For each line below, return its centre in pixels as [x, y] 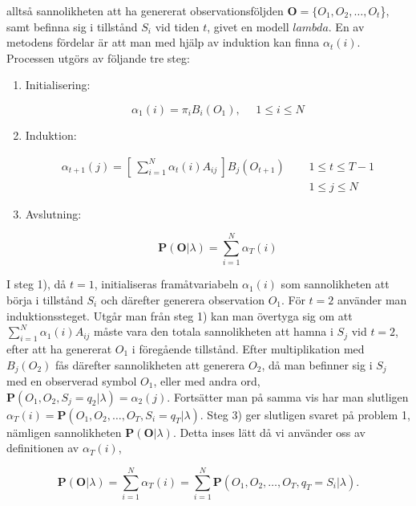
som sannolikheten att [335, 284]
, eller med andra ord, [207, 380]
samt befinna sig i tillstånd [72, 26]
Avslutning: [53, 213]
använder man [372, 299]
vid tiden [177, 26]
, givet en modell [248, 26]
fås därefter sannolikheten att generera [150, 364]
